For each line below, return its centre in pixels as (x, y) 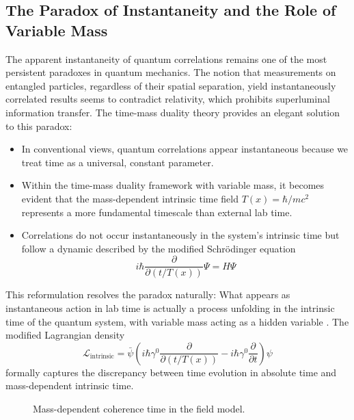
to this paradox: (39, 126)
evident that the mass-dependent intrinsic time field (130, 198)
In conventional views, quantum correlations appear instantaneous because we (185, 149)
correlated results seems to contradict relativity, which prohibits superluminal (168, 99)
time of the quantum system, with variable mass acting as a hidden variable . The (177, 321)
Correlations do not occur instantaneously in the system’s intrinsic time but (180, 235)
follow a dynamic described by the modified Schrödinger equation (159, 248)
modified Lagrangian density (65, 335)
